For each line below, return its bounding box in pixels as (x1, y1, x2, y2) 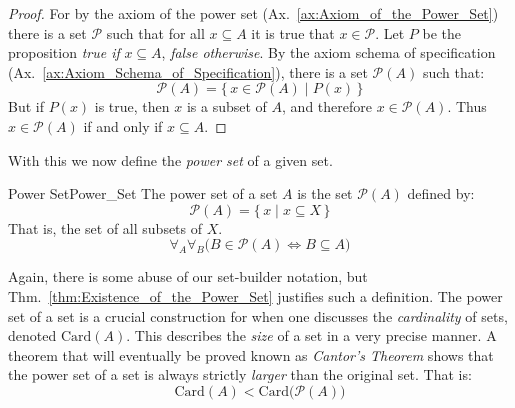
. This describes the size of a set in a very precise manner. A (126, 325, 497, 346)
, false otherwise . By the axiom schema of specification (161, 42, 496, 63)
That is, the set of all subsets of (8, 217, 203, 238)
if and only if (83, 115, 163, 136)
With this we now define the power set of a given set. (8, 149, 333, 170)
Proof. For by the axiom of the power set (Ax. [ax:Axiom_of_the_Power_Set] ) (8, 3, 499, 23)
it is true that (251, 22, 335, 43)
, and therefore (282, 96, 372, 117)
